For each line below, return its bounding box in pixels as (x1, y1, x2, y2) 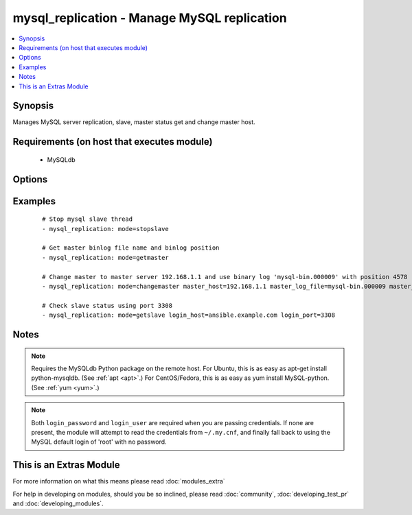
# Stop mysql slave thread (42, 215, 133, 223)
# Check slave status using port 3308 (42, 302, 173, 309)
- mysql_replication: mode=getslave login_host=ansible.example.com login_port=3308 (42, 311, 336, 319)
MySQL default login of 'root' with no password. (31, 438, 168, 446)
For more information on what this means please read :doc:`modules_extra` (12, 477, 226, 486)
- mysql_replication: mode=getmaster (42, 254, 170, 261)
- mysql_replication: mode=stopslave (42, 225, 170, 232)
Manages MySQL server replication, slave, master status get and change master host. (12, 118, 255, 126)
